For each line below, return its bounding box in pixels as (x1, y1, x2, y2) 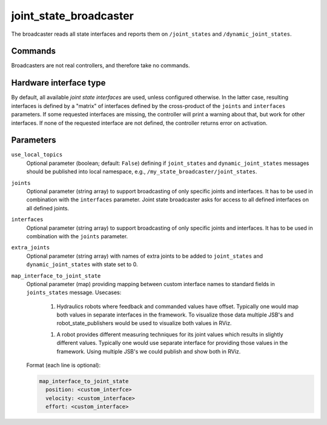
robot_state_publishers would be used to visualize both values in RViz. (56, 320, 232, 327)
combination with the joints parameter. (26, 232, 128, 239)
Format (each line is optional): (26, 361, 101, 369)
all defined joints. (26, 204, 70, 212)
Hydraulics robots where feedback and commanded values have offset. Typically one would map (56, 303, 299, 310)
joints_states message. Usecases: (26, 289, 122, 296)
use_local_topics (11, 152, 63, 158)
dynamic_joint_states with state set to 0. (26, 261, 138, 268)
